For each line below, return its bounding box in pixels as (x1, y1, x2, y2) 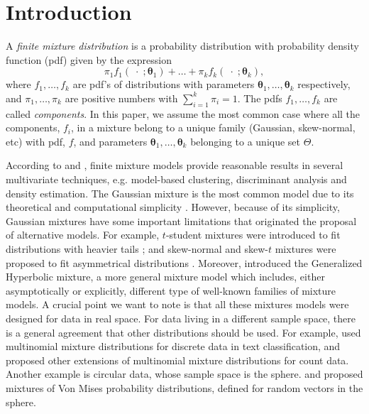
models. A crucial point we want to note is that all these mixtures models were (6, 297, 349, 312)
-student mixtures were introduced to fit (165, 227, 341, 242)
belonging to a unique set (190, 134, 301, 148)
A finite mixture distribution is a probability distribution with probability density (6, 38, 359, 53)
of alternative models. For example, (6, 227, 160, 242)
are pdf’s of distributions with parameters (72, 77, 255, 92)
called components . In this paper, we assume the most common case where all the (6, 106, 360, 121)
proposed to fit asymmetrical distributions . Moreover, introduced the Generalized (6, 255, 363, 270)
